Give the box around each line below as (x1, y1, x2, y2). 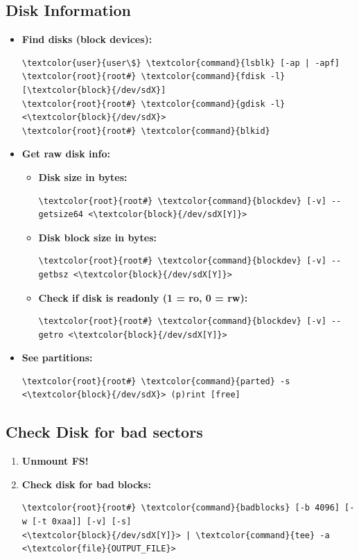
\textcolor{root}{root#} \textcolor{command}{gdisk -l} (21, 98, 286, 109)
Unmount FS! (21, 454, 89, 468)
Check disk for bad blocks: (21, 476, 151, 491)
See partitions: (21, 350, 93, 365)
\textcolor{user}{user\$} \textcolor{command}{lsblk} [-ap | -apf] (21, 58, 340, 68)
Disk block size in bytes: (38, 230, 157, 244)
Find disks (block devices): (21, 32, 152, 46)
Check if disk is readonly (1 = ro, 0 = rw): (38, 290, 248, 304)
